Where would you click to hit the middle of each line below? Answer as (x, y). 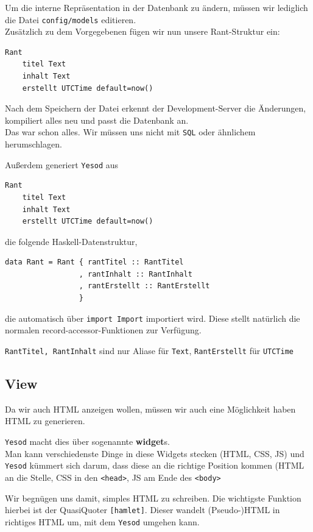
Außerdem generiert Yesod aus (62, 164)
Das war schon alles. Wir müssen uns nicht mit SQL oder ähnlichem (130, 132)
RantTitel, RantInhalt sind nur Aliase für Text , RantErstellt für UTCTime (149, 350)
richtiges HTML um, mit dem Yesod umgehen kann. (102, 521)
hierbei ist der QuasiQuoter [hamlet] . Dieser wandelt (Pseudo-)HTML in (142, 510)
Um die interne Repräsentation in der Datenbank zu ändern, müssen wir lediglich (156, 7)
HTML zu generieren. (45, 421)
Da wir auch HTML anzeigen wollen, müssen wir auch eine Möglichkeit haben (150, 409)
